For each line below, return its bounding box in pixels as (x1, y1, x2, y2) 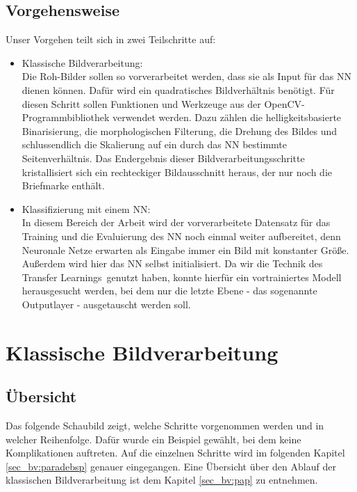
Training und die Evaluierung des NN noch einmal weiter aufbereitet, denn (22, 228, 341, 243)
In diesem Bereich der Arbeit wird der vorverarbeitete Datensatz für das (22, 215, 331, 230)
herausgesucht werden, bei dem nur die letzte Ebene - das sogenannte (22, 283, 317, 298)
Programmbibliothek (22, 110, 110, 125)
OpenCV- (264, 96, 305, 111)
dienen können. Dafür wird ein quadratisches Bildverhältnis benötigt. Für (22, 82, 335, 97)
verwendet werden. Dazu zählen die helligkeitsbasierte (112, 110, 342, 125)
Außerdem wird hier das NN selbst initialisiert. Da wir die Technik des (22, 256, 323, 271)
